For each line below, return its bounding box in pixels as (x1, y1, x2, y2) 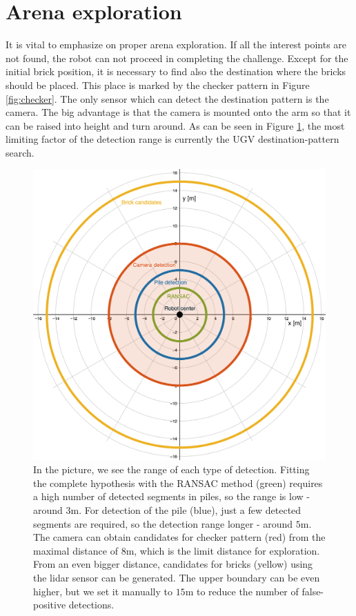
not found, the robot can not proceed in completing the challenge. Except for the (6, 50, 348, 65)
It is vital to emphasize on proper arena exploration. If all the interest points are (6, 37, 347, 52)
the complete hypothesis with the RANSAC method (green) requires (33, 475, 323, 490)
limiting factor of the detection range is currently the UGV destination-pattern (6, 132, 339, 146)
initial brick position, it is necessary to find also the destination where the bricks (6, 64, 346, 79)
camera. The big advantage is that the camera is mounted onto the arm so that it (6, 105, 351, 119)
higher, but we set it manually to (33, 584, 172, 598)
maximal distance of (33, 543, 118, 557)
